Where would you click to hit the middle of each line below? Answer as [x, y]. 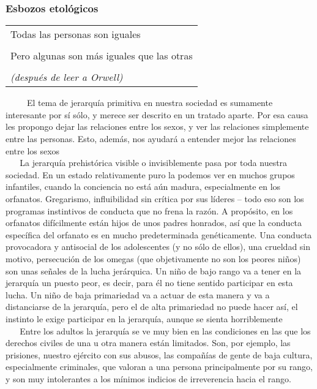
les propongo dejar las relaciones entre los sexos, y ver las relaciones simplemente [157, 127]
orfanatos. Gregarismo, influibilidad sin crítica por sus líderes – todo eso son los [155, 198]
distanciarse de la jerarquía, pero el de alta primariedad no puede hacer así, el [152, 307]
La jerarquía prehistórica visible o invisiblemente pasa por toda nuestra [154, 163]
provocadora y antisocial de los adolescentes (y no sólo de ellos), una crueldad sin [158, 247]
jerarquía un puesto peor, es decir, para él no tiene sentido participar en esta [149, 283]
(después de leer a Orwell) [67, 77]
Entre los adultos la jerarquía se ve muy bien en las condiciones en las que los [165, 330]
